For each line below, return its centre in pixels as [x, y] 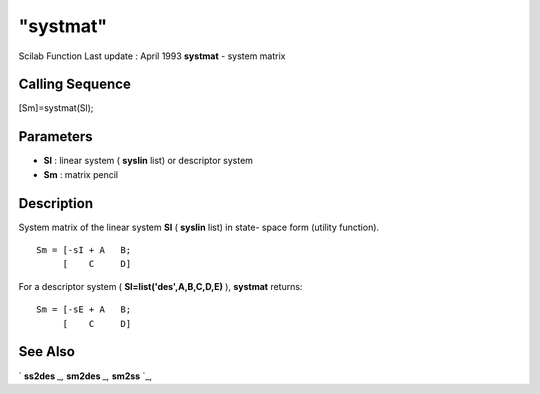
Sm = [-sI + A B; [84, 250]
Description [56, 203]
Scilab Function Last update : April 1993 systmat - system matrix [152, 56]
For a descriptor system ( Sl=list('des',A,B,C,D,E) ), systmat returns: [160, 286]
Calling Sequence [75, 84]
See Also [46, 351]
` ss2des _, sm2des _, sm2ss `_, [85, 376]
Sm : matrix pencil [81, 174]
